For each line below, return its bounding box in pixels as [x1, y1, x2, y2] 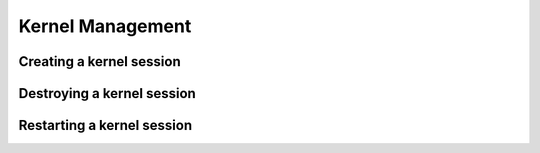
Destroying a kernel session [18, 85, 197, 102]
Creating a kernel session [18, 53, 181, 70]
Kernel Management [18, 15, 192, 37]
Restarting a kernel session [18, 117, 193, 134]
